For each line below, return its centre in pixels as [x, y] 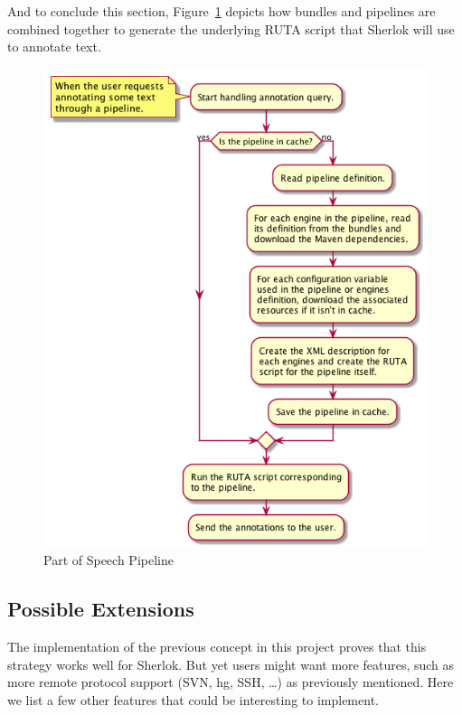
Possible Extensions [101, 609]
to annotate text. [54, 47]
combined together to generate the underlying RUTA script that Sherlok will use [231, 28]
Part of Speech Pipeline [108, 560]
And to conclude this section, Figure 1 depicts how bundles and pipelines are [222, 11]
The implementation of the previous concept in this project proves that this [217, 646]
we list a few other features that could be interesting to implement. [193, 699]
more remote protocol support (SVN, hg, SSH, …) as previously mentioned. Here [231, 682]
